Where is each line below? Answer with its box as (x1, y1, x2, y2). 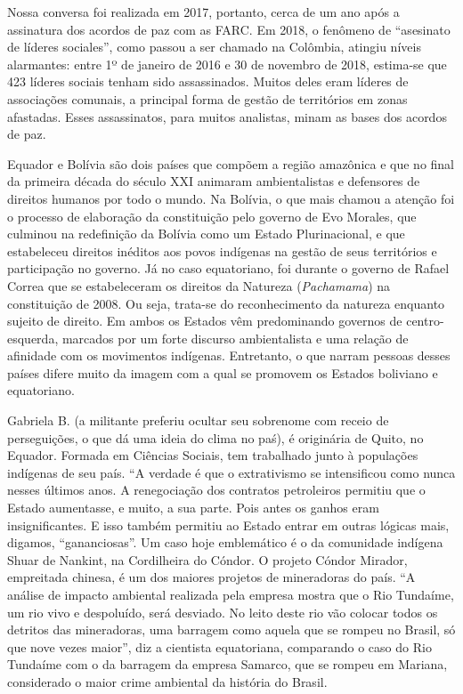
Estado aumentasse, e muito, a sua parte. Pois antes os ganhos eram (7, 498, 379, 517)
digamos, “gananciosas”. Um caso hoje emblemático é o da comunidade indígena (7, 533, 443, 552)
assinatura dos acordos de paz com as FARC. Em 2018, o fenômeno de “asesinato (7, 20, 451, 38)
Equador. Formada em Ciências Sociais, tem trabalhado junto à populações (7, 446, 418, 464)
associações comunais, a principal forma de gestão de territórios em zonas (7, 89, 408, 108)
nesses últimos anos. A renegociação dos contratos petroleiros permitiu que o (7, 480, 426, 499)
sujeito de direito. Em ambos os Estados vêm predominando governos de (7, 311, 402, 330)
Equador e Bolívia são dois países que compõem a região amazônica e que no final (7, 154, 455, 173)
